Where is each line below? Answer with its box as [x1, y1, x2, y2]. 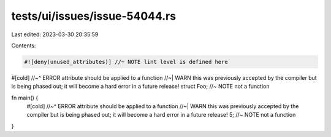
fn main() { [11, 94, 39, 101]
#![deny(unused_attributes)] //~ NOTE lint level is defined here [24, 58, 228, 65]
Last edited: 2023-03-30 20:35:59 [11, 31, 99, 38]
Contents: [11, 42, 36, 49]
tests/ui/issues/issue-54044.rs [11, 9, 177, 23]
